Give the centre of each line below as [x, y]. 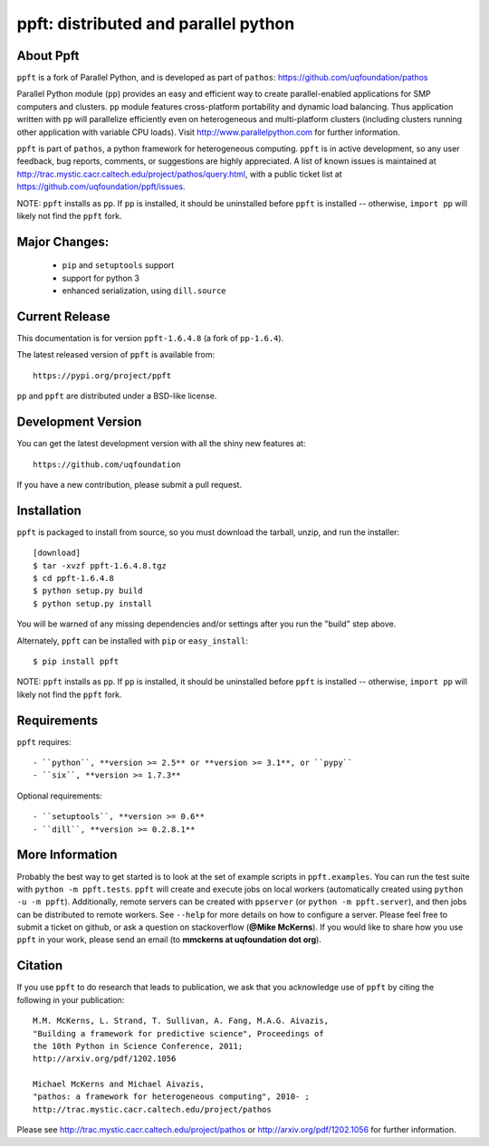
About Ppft [48, 56]
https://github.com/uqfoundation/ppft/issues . [101, 186]
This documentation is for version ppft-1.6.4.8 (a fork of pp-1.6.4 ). [150, 339]
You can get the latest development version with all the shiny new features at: [161, 444]
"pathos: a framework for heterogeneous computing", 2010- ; [171, 1097]
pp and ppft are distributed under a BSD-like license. [117, 396]
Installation [49, 510]
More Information [67, 855]
